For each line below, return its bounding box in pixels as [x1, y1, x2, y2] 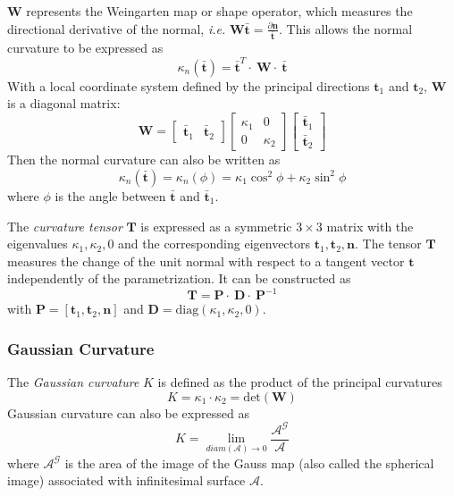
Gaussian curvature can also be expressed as [7, 403, 249, 422]
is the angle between [55, 186, 166, 205]
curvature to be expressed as [7, 38, 164, 57]
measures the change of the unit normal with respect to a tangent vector [7, 251, 405, 270]
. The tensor [355, 234, 422, 253]
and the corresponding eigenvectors [118, 234, 311, 253]
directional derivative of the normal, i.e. [7, 19, 226, 38]
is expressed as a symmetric [140, 216, 292, 235]
